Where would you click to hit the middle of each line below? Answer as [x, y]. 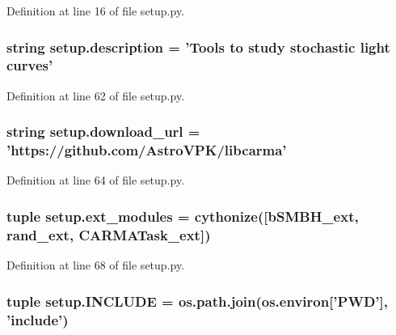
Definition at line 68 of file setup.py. [96, 265]
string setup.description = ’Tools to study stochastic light [198, 47]
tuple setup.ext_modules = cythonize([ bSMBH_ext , [183, 216]
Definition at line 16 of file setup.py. [96, 11]
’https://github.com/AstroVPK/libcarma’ [147, 150]
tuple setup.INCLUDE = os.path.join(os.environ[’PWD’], [197, 301]
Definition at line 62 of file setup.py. [96, 95]
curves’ [30, 65]
